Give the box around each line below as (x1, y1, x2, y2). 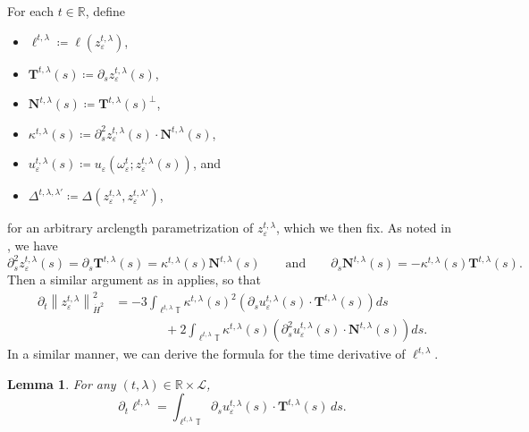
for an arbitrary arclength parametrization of (7, 218, 254, 237)
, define (85, 2, 126, 20)
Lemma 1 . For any (7, 374, 116, 393)
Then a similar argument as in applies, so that (7, 270, 261, 289)
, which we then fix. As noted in (275, 218, 451, 237)
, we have (7, 235, 58, 254)
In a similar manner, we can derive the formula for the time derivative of (7, 344, 406, 363)
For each (7, 2, 54, 20)
